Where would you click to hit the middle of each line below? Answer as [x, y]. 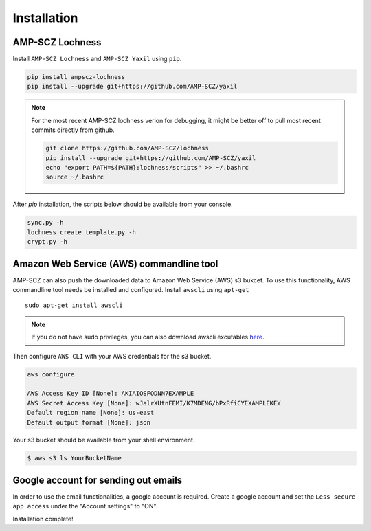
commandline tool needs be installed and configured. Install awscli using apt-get [131, 290]
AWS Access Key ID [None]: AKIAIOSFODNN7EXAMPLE [111, 394]
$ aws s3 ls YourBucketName [74, 458]
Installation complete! [43, 519]
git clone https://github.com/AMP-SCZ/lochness [127, 148]
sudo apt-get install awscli [74, 305]
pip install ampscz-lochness [76, 77]
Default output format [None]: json [89, 422]
